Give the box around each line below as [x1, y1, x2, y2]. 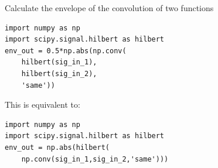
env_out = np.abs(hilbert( [5, 143, 110, 152]
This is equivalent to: [5, 98, 80, 111]
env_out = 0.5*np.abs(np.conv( [5, 46, 127, 55]
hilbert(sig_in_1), [21, 58, 97, 67]
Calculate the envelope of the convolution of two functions [5, 2, 214, 13]
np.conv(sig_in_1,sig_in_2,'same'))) [21, 155, 169, 163]
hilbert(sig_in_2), [21, 69, 97, 78]
